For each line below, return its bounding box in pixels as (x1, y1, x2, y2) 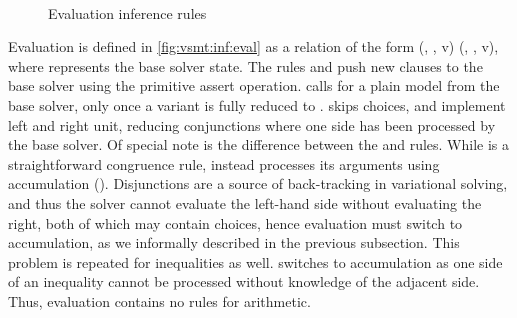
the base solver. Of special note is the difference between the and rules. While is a (8, 134, 510, 155)
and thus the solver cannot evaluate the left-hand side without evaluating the (8, 192, 482, 213)
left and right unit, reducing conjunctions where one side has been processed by (8, 114, 496, 135)
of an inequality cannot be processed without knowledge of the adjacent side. (8, 271, 480, 292)
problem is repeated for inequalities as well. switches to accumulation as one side (8, 251, 503, 272)
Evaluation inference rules (48, 2, 207, 23)
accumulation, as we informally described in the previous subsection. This (8, 232, 460, 253)
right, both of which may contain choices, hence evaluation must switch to (8, 212, 463, 233)
